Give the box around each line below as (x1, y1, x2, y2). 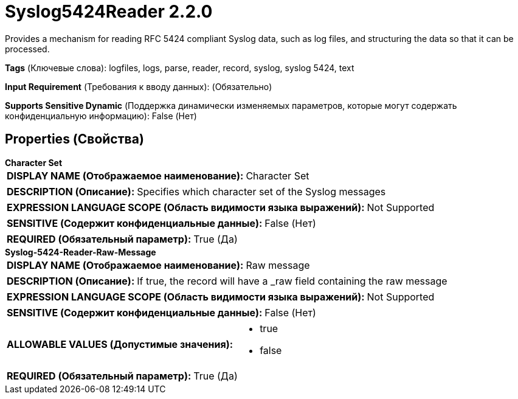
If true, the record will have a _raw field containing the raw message (137, 274, 447, 287)
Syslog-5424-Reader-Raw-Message (5, 246, 156, 257)
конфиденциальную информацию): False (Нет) (5, 110, 197, 121)
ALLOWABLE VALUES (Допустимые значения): (7, 338, 233, 350)
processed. (5, 43, 50, 54)
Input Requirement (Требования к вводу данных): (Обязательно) (5, 81, 272, 92)
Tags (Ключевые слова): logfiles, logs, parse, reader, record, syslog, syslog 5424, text (5, 62, 354, 73)
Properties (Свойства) (5, 131, 144, 147)
